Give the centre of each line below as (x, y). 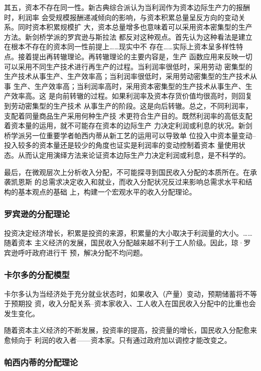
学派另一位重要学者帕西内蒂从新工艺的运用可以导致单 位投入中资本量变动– (133, 135)
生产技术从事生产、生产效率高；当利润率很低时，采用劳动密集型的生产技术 (127, 76)
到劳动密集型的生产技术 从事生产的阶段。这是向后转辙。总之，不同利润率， (128, 105)
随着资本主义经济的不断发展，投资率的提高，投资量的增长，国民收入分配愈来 (130, 330)
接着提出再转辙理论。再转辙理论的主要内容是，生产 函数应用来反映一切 (135, 56)
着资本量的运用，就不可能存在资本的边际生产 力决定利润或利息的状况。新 (125, 125)
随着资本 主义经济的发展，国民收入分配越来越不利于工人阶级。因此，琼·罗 (127, 243)
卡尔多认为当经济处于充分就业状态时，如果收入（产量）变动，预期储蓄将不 (127, 293)
